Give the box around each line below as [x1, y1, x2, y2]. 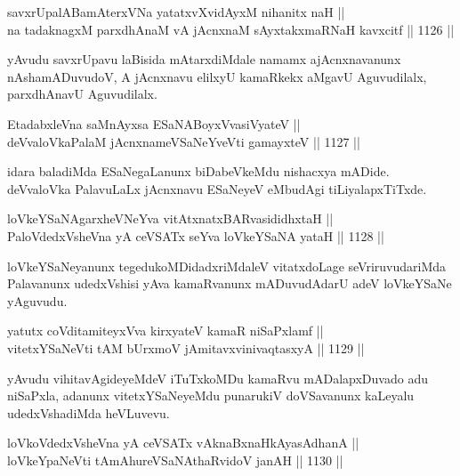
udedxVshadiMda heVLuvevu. [7, 403, 170, 422]
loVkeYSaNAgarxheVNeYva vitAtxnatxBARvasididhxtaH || [7, 209, 334, 228]
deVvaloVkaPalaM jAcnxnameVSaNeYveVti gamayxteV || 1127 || [7, 132, 360, 150]
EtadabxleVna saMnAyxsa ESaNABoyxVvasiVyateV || [7, 114, 301, 133]
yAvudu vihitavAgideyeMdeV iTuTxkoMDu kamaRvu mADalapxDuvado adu [7, 368, 428, 387]
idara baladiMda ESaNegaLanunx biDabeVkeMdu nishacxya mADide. [7, 162, 390, 181]
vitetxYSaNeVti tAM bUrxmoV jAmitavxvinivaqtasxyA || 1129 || [7, 338, 365, 357]
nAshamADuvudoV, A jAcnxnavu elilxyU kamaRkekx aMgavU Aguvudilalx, [7, 67, 427, 85]
